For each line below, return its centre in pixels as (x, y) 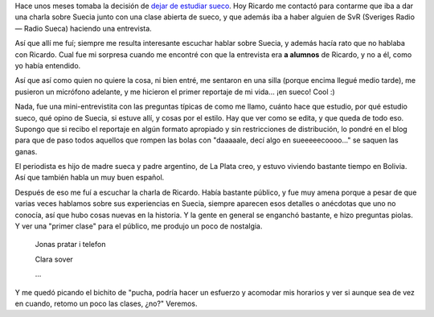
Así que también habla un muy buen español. (90, 178)
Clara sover (54, 259)
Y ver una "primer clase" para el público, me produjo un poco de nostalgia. (139, 226)
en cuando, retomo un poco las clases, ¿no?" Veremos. (106, 303)
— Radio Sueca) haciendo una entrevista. (83, 28)
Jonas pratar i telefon (70, 245)
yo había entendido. (48, 65)
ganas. (26, 151)
